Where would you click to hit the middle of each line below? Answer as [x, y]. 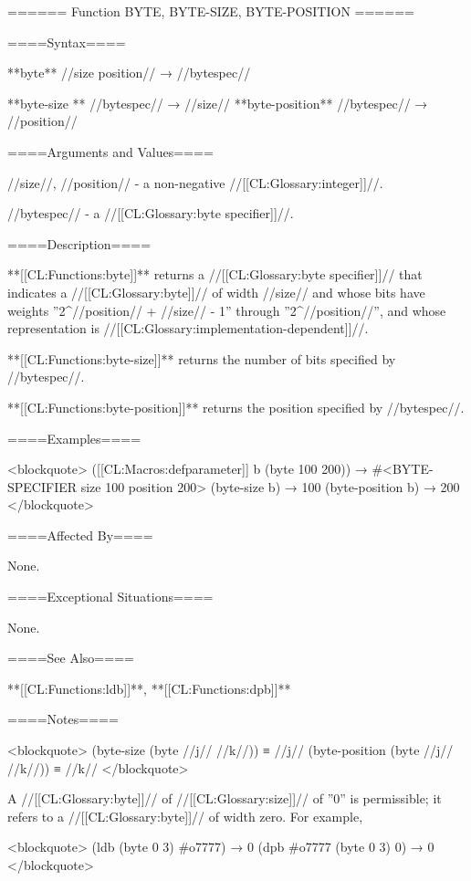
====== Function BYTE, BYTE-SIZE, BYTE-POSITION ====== [211, 11]
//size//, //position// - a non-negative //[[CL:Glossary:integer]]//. [195, 182]
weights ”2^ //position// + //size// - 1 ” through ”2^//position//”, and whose [227, 310]
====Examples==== [74, 438]
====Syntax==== [67, 42]
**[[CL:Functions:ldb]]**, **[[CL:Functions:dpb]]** [149, 688]
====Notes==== [63, 719]
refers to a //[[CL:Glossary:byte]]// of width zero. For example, [185, 816]
